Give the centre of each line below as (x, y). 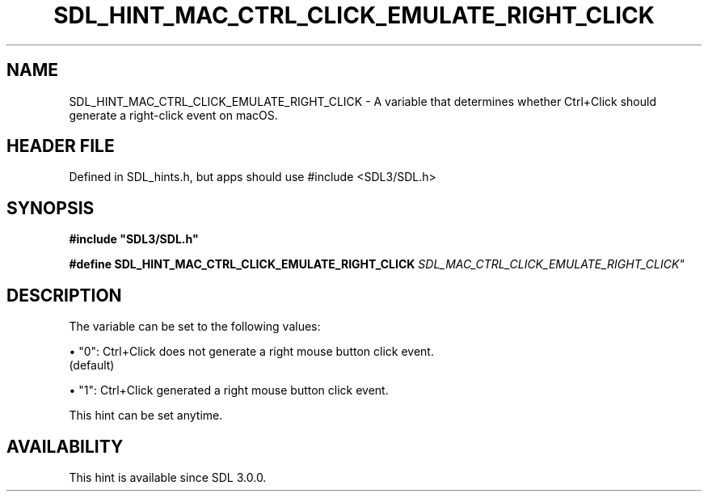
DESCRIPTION (64, 295)
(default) (92, 365)
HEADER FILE (61, 146)
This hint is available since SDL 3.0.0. (168, 477)
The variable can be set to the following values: (195, 327)
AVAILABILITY (65, 446)
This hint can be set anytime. (146, 416)
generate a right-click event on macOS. (173, 115)
